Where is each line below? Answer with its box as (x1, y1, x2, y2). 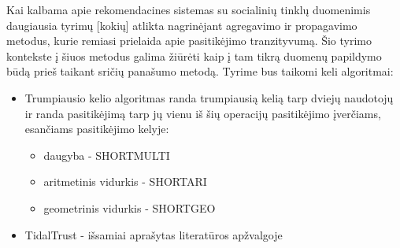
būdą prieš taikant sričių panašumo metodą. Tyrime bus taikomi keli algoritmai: (6, 63, 394, 80)
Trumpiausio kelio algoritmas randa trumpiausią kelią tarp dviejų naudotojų (24, 89, 394, 105)
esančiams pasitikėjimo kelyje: (24, 120, 169, 137)
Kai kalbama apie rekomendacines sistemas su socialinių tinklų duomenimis (6, 2, 371, 17)
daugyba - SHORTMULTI (43, 146, 170, 163)
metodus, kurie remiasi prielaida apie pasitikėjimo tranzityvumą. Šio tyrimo (6, 32, 372, 49)
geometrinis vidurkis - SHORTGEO (43, 199, 216, 216)
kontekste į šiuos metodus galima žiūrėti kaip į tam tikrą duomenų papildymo (6, 47, 382, 64)
